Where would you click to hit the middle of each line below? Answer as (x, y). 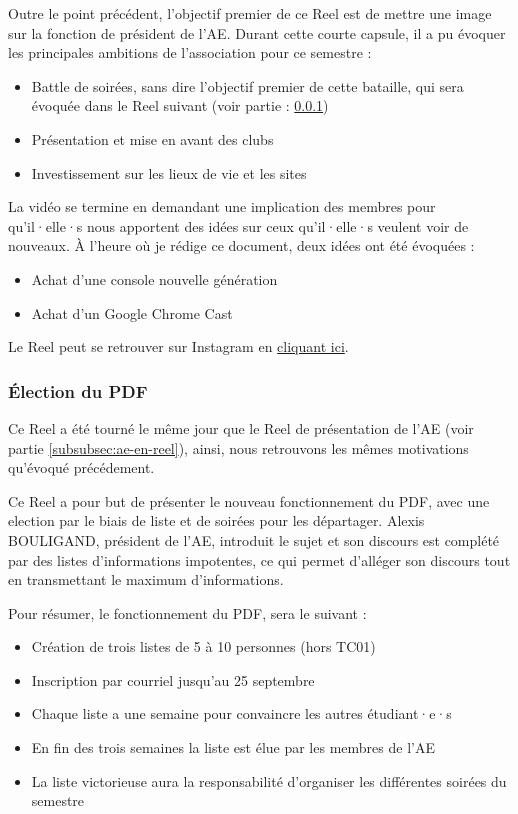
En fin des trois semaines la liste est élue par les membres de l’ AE (233, 747)
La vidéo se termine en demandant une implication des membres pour (222, 206)
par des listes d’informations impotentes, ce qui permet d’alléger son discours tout (259, 559)
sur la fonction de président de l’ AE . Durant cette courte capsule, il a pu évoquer (257, 32)
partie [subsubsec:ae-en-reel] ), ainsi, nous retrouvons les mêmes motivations (238, 447)
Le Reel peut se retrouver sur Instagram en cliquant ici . (178, 346)
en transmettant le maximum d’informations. (146, 579)
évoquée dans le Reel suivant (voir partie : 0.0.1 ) (180, 105)
